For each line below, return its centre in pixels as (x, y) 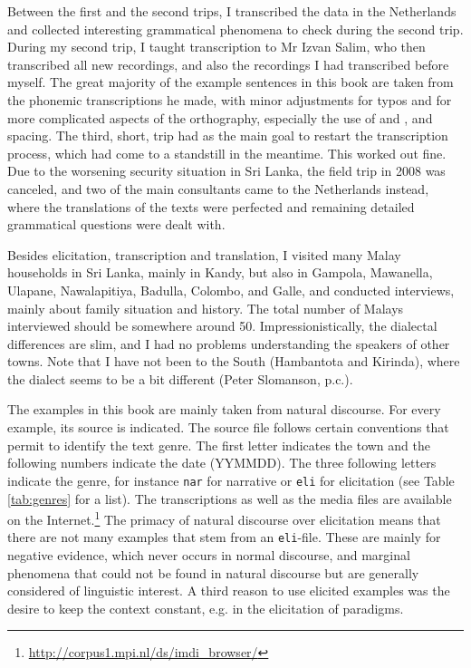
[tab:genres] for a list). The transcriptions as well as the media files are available (230, 498)
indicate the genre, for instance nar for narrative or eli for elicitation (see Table (231, 480)
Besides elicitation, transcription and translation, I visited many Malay (204, 254)
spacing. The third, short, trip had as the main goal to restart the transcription (228, 136)
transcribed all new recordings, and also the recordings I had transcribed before (228, 64)
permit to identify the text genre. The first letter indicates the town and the (219, 445)
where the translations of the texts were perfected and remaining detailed (211, 206)
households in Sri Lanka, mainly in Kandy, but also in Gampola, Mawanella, (220, 272)
